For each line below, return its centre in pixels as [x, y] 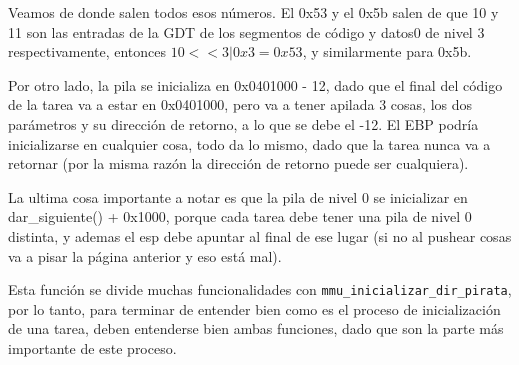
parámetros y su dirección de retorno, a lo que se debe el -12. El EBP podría [243, 123]
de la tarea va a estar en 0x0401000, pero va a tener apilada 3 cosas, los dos [240, 104]
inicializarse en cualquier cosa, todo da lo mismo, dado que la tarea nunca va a [249, 143]
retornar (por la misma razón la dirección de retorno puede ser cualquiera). [238, 163]
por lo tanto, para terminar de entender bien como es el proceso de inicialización [254, 308]
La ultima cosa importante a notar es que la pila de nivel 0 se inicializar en [238, 196]
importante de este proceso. [92, 347]
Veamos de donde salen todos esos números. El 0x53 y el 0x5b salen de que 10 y [253, 12]
